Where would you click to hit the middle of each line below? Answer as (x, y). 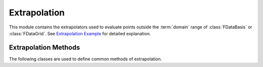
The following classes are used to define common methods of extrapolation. (85, 59)
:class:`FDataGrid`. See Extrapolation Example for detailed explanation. (80, 33)
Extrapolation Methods (45, 47)
